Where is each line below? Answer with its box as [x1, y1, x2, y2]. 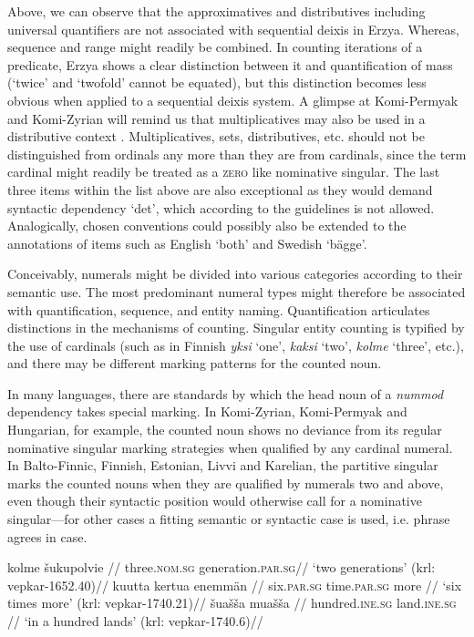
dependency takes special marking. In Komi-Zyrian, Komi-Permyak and [7, 402, 407, 421]
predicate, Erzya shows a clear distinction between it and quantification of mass [7, 55, 453, 74]
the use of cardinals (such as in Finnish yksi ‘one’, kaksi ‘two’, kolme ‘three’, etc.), [7, 335, 464, 354]
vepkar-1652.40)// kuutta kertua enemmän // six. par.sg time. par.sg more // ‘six [7, 575, 462, 594]
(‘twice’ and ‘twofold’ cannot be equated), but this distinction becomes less [7, 73, 427, 92]
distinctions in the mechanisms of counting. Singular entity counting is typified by [7, 318, 465, 337]
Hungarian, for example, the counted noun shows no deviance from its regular [7, 420, 442, 439]
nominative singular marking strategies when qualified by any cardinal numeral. [7, 437, 453, 457]
